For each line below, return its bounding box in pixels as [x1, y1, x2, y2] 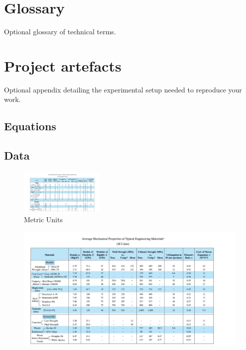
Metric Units [24, 214, 63, 224]
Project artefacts [4, 55, 122, 76]
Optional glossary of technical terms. [4, 26, 116, 37]
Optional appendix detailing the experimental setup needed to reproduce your [4, 84, 242, 94]
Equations [4, 118, 56, 134]
